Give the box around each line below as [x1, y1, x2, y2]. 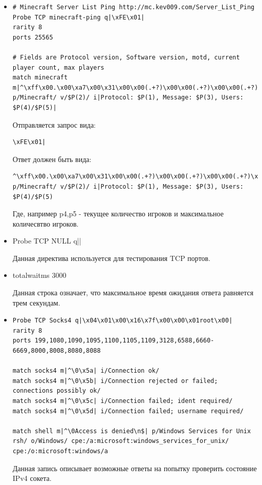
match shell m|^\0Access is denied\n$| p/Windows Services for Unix [12, 427, 251, 435]
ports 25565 [12, 33, 53, 41]
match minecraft [12, 74, 68, 82]
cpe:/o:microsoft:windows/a [12, 447, 108, 455]
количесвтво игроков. [12, 218, 79, 229]
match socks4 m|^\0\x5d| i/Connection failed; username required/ [12, 407, 244, 415]
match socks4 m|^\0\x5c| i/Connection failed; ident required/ [12, 397, 233, 405]
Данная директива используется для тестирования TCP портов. [12, 252, 211, 263]
